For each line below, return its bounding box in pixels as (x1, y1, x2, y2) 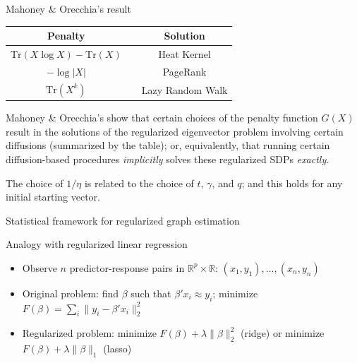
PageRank (162, 64, 207, 78)
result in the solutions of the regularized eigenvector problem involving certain (6, 124, 344, 138)
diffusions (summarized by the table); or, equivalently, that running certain (6, 138, 330, 153)
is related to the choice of (84, 175, 194, 190)
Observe (22, 260, 57, 275)
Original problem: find (22, 285, 119, 300)
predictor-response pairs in (69, 260, 185, 275)
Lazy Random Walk (141, 82, 228, 97)
